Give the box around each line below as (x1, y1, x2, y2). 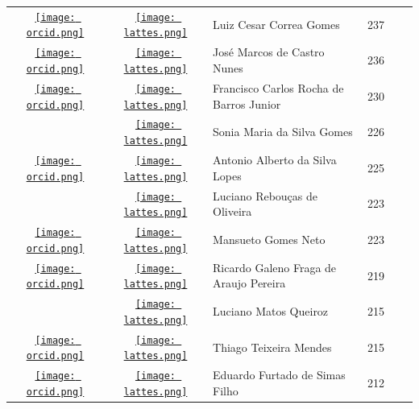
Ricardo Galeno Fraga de (213, 258, 337, 275)
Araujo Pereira (213, 275, 286, 291)
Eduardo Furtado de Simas (213, 366, 346, 383)
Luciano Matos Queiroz (213, 303, 329, 320)
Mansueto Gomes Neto (213, 230, 326, 247)
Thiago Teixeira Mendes (213, 338, 332, 355)
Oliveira (213, 203, 252, 220)
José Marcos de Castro (213, 43, 325, 60)
